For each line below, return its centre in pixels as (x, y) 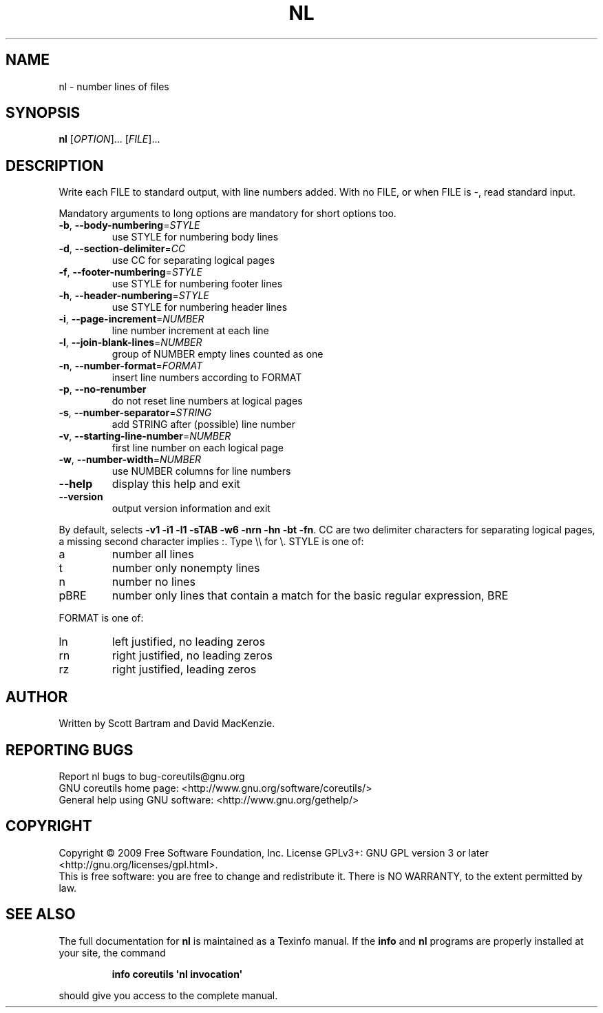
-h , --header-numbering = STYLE (134, 296)
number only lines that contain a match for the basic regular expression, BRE (310, 596)
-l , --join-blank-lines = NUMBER (130, 342)
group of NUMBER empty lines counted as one (218, 354)
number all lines (153, 554)
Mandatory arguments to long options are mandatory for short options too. (228, 214)
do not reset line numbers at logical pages (207, 401)
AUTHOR (37, 697)
